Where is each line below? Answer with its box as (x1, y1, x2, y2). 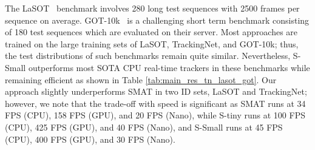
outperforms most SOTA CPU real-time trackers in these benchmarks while (28, 61, 310, 73)
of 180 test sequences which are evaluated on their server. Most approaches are (5, 26, 298, 38)
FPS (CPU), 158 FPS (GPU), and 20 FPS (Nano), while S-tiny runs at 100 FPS (5, 109, 305, 121)
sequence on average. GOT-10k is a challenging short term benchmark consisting (5, 13, 310, 26)
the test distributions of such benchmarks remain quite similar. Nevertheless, (5, 49, 291, 62)
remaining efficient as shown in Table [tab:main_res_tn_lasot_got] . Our (5, 73, 277, 86)
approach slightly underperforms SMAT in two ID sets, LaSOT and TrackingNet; (5, 85, 307, 98)
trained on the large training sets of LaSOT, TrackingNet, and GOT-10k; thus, (5, 37, 299, 50)
